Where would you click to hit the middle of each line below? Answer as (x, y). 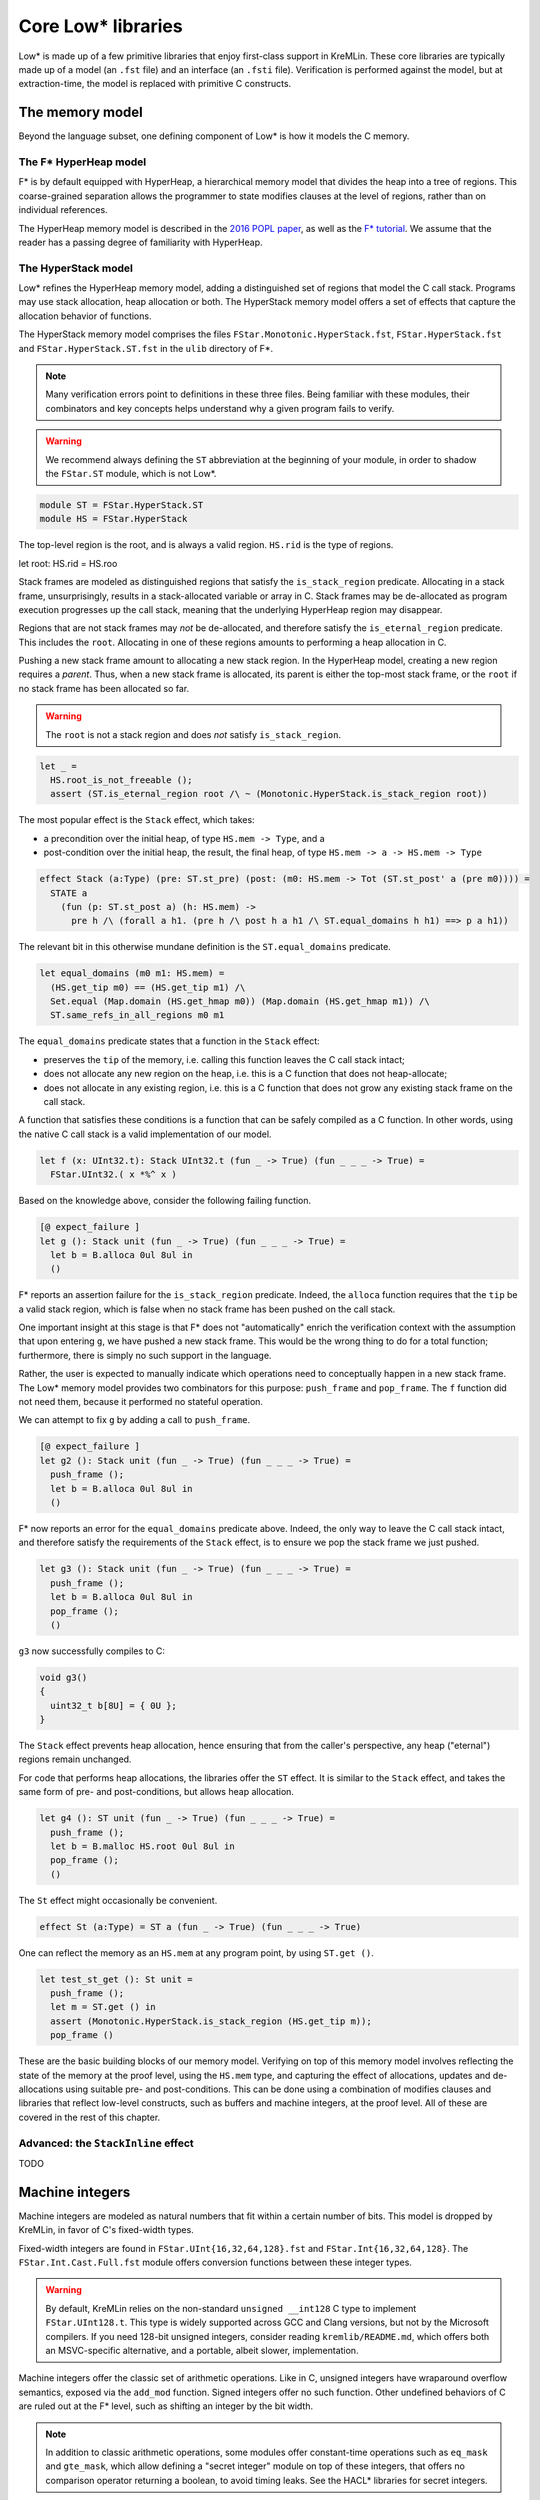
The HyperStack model (76, 268)
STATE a (69, 893)
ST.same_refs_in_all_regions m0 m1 (137, 1015)
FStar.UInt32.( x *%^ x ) (113, 1174)
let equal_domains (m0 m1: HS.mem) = (132, 973)
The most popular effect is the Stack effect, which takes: (136, 820)
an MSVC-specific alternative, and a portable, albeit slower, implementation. (202, 2350)
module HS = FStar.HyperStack (113, 519)
